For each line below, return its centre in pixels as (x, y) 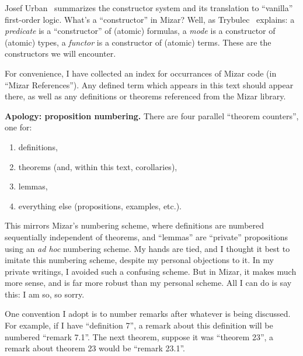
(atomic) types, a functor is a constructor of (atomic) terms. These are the (138, 42)
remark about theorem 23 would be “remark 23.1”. (95, 348)
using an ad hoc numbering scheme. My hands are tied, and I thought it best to (147, 248)
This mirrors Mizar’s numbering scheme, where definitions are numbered (135, 225)
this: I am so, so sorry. (45, 294)
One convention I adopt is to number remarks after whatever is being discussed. (148, 314)
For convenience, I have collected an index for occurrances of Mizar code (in (141, 73)
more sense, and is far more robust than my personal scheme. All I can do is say (148, 283)
